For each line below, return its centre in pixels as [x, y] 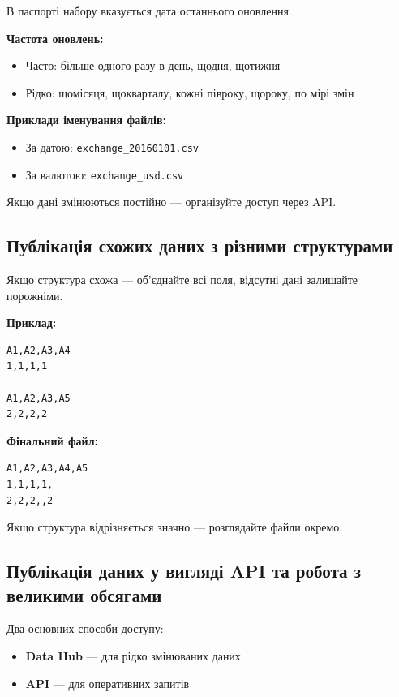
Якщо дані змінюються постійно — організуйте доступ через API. [172, 202]
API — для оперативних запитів [107, 683]
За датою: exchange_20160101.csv [112, 146]
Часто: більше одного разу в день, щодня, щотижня [153, 65]
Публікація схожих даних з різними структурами [200, 245]
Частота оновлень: [55, 38]
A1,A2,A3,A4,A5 [47, 469]
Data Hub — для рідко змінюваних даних [133, 655]
